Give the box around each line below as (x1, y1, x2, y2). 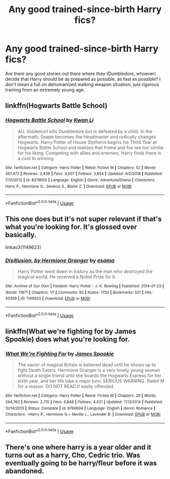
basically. (5, 231, 37, 239)
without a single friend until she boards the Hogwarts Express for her (17, 372, 162, 379)
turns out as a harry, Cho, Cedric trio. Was (5, 451, 141, 459)
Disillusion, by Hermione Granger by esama (5, 257, 115, 264)
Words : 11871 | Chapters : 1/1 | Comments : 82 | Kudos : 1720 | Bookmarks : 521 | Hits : (5, 290, 153, 295)
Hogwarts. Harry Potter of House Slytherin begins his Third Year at (17, 139, 157, 145)
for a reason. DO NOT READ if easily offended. (17, 384, 115, 390)
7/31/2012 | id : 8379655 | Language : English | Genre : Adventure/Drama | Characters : (5, 177, 155, 182)
